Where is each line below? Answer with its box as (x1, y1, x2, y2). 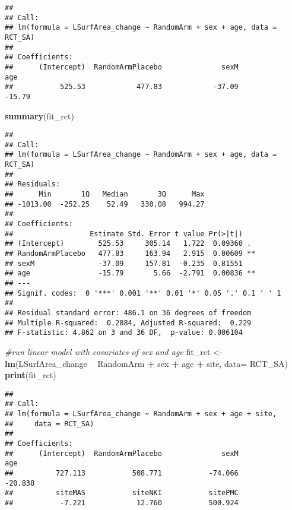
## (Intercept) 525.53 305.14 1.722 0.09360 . (5, 239, 252, 248)
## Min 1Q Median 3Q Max (5, 190, 205, 199)
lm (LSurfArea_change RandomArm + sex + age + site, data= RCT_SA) (5, 357, 288, 369)
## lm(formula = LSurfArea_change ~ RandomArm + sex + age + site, (5, 410, 277, 419)
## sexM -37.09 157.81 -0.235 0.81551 (5, 259, 243, 268)
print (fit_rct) (5, 369, 56, 381)
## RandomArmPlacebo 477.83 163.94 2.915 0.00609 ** (5, 249, 256, 258)
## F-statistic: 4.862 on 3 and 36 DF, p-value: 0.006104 (5, 328, 243, 337)
